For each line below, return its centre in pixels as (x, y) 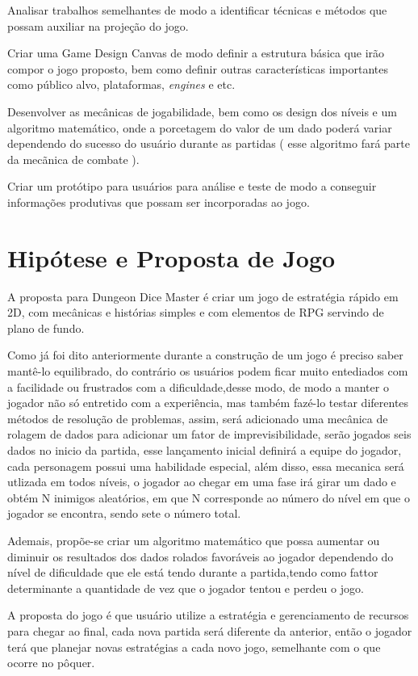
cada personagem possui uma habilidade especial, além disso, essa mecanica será (206, 466)
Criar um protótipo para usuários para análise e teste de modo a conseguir (192, 186)
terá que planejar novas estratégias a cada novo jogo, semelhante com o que (194, 647)
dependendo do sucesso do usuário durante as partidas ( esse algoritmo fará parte (209, 143)
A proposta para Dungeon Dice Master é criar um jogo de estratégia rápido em (203, 296)
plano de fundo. (46, 328)
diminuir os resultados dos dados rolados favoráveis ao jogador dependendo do (201, 556)
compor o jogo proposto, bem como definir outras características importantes (198, 68)
